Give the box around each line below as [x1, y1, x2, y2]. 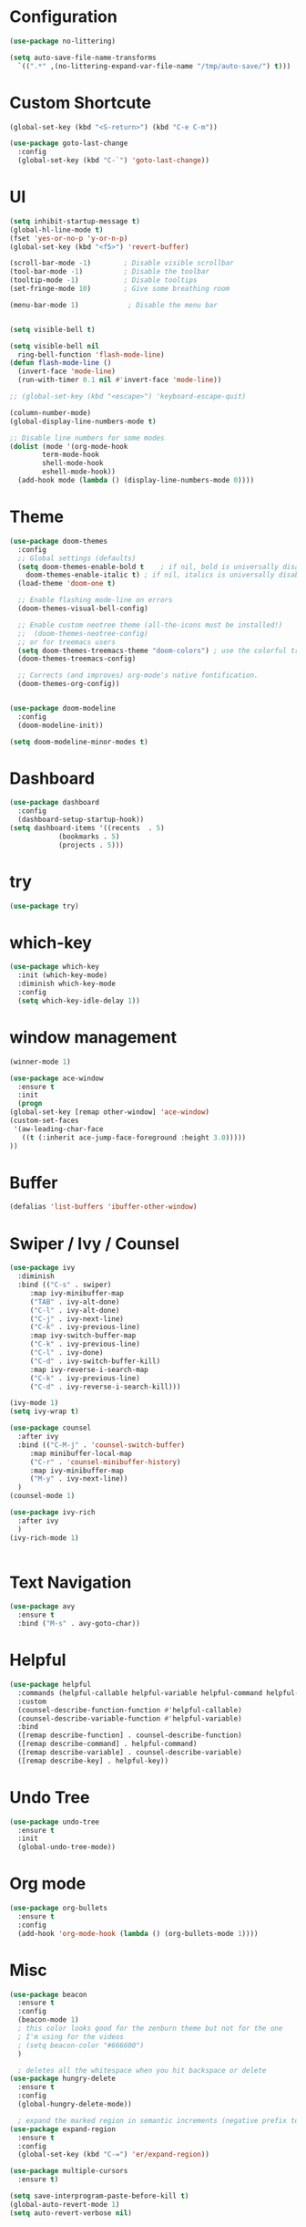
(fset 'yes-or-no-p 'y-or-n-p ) [9, 234, 128, 243]
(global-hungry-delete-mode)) [17, 2100, 132, 2109]
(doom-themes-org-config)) [17, 680, 120, 689]
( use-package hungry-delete [9, 2074, 117, 2084]
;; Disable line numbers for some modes [9, 433, 166, 442]
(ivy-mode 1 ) [9, 1399, 59, 1408]
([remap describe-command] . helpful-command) [17, 1740, 198, 1749]
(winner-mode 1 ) [9, 1056, 71, 1067]
